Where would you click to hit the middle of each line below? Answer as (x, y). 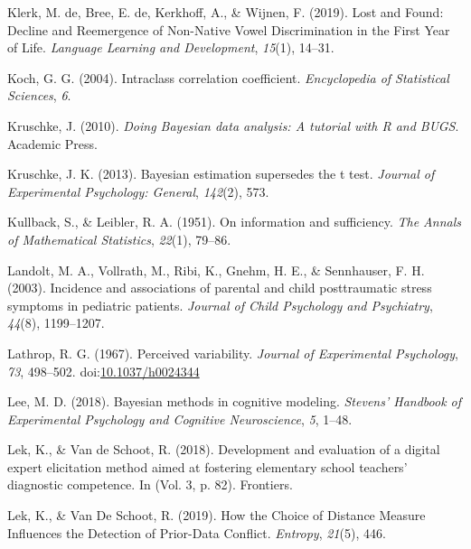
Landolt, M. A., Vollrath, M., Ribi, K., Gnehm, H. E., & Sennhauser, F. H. (216, 270)
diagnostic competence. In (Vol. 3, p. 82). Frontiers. (150, 484)
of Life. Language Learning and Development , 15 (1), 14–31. (171, 47)
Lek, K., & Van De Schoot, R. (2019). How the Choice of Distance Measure (217, 515)
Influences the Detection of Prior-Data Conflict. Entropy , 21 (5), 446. (197, 532)
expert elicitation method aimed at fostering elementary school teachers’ (207, 466)
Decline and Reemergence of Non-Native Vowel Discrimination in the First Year (229, 29)
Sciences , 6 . (39, 95)
